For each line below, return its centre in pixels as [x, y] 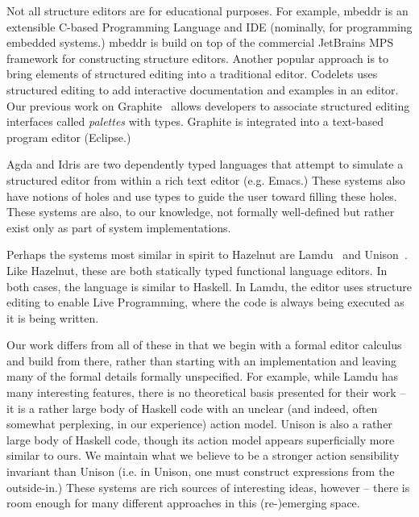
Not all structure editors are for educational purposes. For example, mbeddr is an [207, 10]
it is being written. [53, 317]
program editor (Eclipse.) [69, 137]
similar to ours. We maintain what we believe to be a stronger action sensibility [203, 455]
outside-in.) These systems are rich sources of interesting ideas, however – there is [208, 487]
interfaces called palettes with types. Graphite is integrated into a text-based [195, 121]
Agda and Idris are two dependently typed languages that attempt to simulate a [205, 164]
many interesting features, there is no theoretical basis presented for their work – [206, 392]
